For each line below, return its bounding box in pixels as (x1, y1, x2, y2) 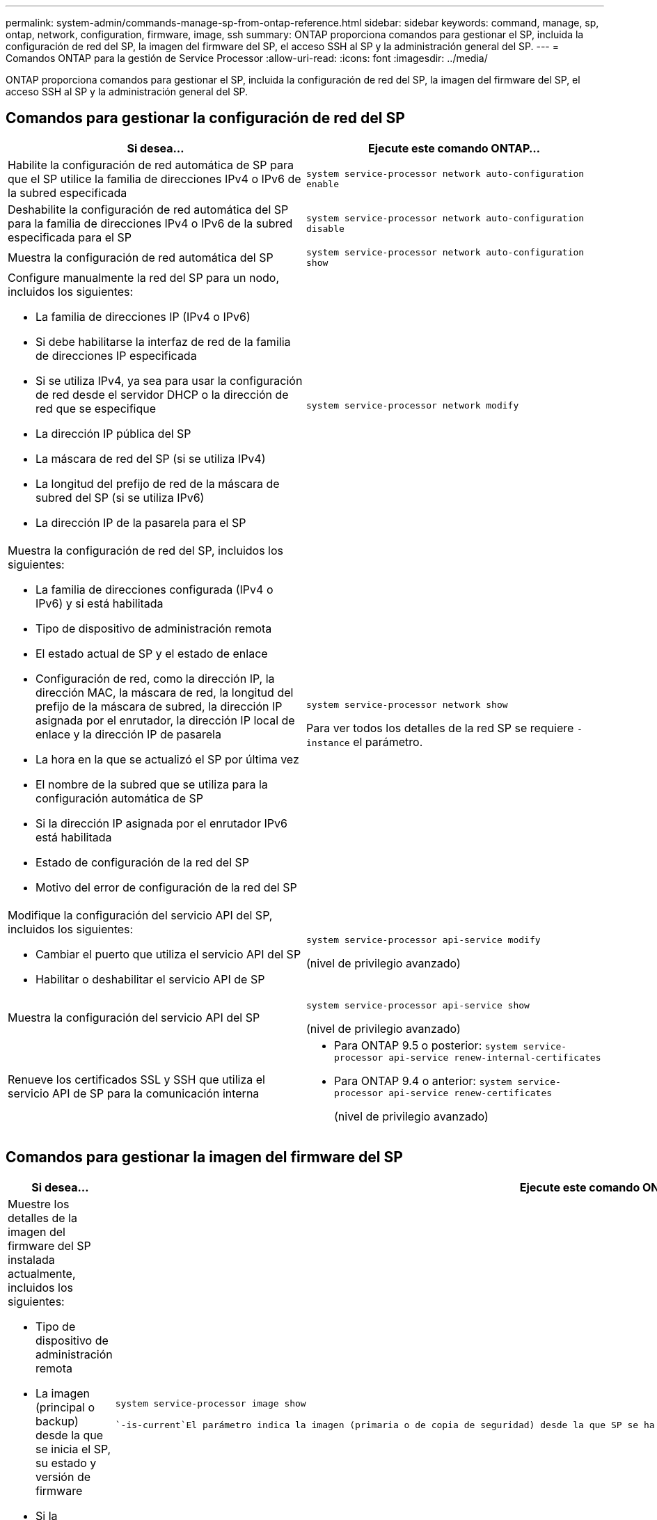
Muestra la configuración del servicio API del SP (8, 1011, 260, 1025)
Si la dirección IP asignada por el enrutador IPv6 (35, 816, 287, 830)
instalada (8, 1252, 55, 1267)
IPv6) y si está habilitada (35, 596, 164, 610)
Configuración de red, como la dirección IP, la (35, 671, 275, 686)
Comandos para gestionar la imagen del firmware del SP (6, 1148, 403, 1166)
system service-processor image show (115, 1398, 306, 1409)
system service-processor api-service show (306, 999, 530, 1011)
